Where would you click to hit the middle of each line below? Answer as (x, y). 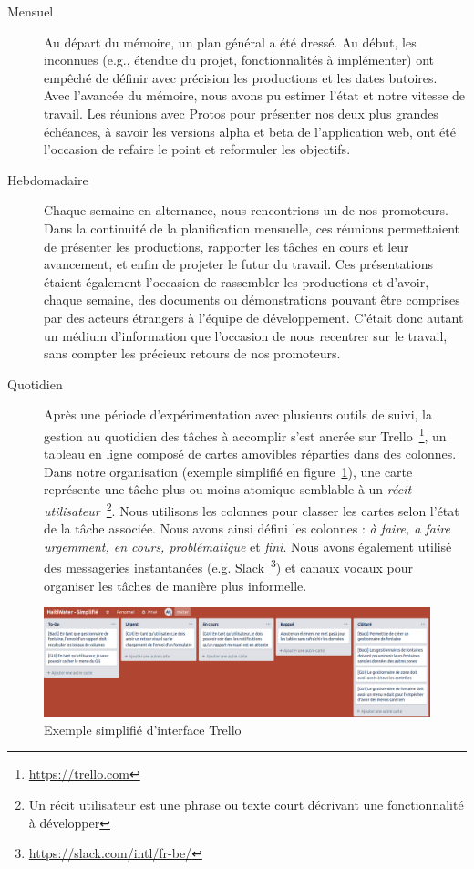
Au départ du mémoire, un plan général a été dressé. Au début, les (230, 41)
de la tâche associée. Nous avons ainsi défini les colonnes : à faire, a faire (247, 528)
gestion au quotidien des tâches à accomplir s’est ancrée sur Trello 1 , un (245, 434)
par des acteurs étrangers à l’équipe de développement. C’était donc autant (254, 317)
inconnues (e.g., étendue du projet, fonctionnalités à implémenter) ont (239, 60)
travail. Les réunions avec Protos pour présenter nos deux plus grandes (241, 113)
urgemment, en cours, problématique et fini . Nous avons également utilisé (248, 546)
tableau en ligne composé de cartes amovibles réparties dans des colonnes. (250, 454)
